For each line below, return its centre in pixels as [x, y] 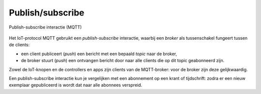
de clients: [19, 45]
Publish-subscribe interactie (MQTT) [45, 27]
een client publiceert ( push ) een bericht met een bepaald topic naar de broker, [99, 54]
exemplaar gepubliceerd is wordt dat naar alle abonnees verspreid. [76, 85]
